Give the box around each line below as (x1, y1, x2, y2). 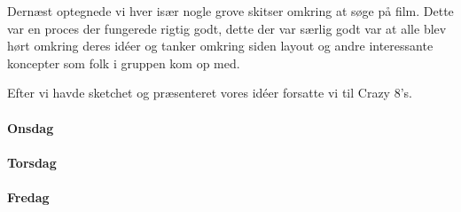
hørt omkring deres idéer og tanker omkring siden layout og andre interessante (7, 36, 434, 55)
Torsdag (7, 153, 57, 171)
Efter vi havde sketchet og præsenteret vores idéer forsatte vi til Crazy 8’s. (7, 83, 412, 102)
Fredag (7, 187, 50, 206)
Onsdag (7, 118, 54, 137)
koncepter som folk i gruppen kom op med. (7, 53, 240, 72)
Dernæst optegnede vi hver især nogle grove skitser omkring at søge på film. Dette (7, 2, 454, 20)
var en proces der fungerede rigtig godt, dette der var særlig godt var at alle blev (7, 19, 447, 37)
